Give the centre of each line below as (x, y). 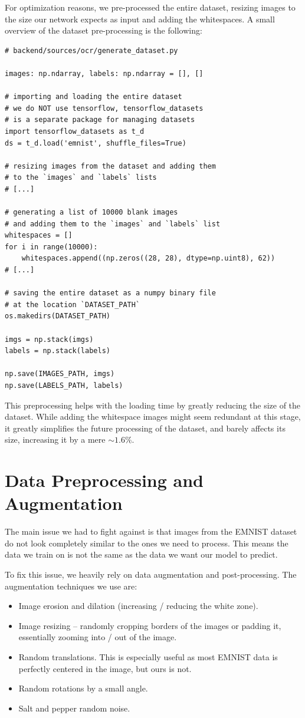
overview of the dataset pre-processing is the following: (104, 30)
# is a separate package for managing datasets (100, 120)
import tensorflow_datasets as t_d (75, 131)
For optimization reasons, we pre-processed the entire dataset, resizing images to (150, 7)
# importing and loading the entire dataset (94, 97)
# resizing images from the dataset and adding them (110, 166)
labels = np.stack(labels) (58, 351)
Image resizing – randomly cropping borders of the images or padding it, (150, 625)
